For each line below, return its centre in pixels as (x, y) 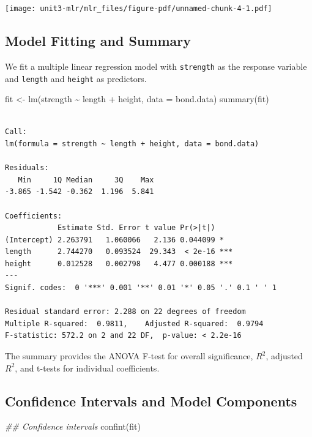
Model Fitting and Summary (98, 41)
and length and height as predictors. (76, 78)
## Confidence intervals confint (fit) (73, 426)
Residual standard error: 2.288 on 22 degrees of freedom (125, 312)
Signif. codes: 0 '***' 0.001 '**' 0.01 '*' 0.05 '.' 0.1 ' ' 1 (141, 288)
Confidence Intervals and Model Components (151, 401)
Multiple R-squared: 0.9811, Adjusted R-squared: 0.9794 (134, 323)
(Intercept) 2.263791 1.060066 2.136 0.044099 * (114, 240)
